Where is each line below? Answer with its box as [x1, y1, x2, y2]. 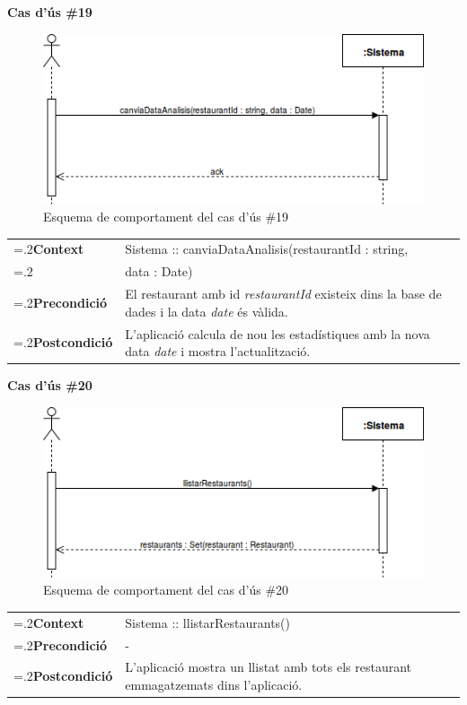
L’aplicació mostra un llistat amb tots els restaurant [125, 657, 412, 676]
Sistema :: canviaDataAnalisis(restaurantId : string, [125, 239, 409, 258]
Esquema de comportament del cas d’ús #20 [43, 580, 289, 599]
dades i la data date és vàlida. [125, 301, 288, 320]
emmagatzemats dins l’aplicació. [125, 675, 303, 694]
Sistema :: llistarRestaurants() [125, 613, 290, 631]
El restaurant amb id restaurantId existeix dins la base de [125, 284, 442, 303]
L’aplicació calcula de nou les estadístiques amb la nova [125, 324, 430, 343]
